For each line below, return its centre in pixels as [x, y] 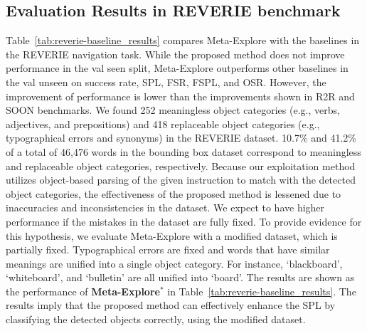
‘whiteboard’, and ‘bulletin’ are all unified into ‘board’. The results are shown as [180, 277]
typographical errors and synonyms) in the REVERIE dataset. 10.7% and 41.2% [181, 138]
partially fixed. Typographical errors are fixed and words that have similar [168, 249]
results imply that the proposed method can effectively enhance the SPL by [171, 305]
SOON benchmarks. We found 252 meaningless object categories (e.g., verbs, [173, 110]
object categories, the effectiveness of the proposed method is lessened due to [174, 193]
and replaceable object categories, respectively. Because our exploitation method [181, 165]
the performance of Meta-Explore [83, 291]
